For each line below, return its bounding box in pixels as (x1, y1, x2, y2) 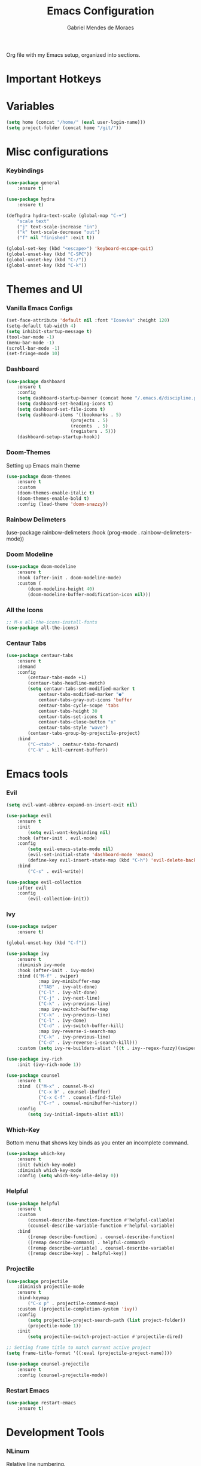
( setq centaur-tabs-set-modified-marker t (28, 686, 135, 692)
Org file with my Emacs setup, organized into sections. (6, 51, 141, 58)
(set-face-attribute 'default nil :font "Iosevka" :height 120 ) (6, 317, 170, 323)
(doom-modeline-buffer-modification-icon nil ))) (28, 591, 151, 597)
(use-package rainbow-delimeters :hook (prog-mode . (6, 529, 140, 536)
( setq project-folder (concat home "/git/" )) (6, 124, 121, 131)
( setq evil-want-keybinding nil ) (28, 829, 111, 835)
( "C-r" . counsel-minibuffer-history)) (38, 1100, 138, 1106)
